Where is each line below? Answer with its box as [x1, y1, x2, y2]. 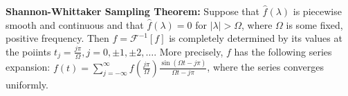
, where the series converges [207, 60, 324, 74]
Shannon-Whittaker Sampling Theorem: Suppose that [6, 4, 259, 18]
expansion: [6, 60, 51, 74]
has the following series [234, 44, 332, 58]
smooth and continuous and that [6, 17, 144, 32]
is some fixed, [286, 17, 343, 32]
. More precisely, [154, 44, 223, 58]
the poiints [6, 44, 51, 58]
